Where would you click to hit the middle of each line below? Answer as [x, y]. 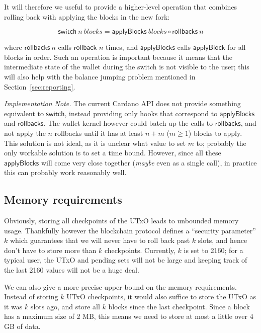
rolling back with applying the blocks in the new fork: [87, 16]
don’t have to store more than [50, 250]
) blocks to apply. [215, 133]
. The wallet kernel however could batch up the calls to [128, 123]
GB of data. [22, 326]
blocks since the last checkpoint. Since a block [179, 306]
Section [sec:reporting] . [40, 86]
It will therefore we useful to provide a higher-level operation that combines [121, 7]
